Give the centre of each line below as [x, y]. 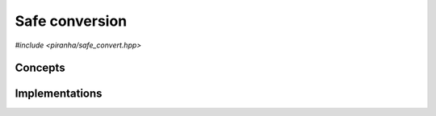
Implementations [59, 94]
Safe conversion [71, 21]
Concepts [40, 68]
